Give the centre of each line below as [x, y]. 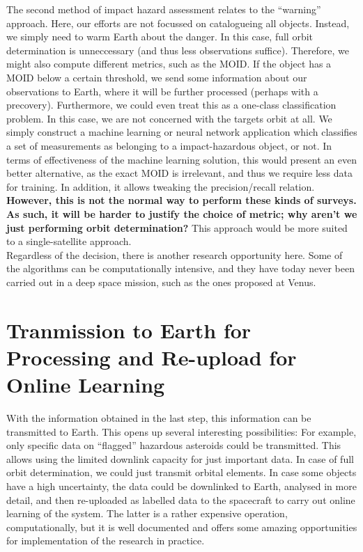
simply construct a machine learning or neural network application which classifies [182, 132]
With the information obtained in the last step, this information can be [159, 417]
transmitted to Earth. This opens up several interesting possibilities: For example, [181, 431]
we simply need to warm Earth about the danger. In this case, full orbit [160, 37]
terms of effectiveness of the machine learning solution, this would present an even [181, 159]
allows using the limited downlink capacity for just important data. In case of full [180, 458]
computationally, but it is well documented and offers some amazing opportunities [182, 527]
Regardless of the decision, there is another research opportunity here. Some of [175, 254]
